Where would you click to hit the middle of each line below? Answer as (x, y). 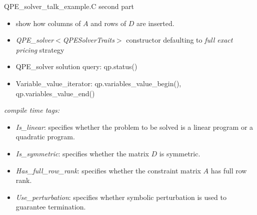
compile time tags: (32, 110)
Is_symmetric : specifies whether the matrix (82, 153)
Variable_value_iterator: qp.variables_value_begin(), (98, 83)
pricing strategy (40, 49)
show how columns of (48, 23)
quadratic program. (45, 137)
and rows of (108, 23)
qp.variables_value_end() (55, 93)
